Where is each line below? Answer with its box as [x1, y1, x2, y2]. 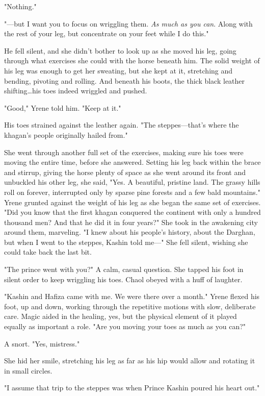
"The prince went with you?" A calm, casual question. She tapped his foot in [4, 264, 244, 275]
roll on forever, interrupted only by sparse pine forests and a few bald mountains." [4, 186, 260, 197]
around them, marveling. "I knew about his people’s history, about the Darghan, [4, 227, 255, 237]
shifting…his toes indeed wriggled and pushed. [4, 85, 147, 96]
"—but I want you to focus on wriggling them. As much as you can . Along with [4, 18, 253, 29]
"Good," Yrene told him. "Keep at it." [4, 102, 121, 113]
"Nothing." [4, 1, 37, 11]
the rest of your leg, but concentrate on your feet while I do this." [4, 28, 209, 39]
